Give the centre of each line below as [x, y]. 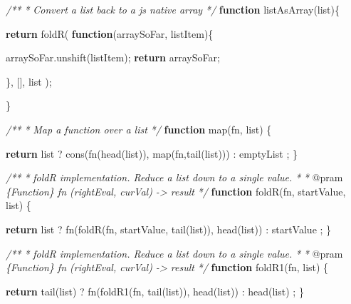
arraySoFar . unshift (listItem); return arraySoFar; [113, 57]
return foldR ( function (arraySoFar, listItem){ [110, 33]
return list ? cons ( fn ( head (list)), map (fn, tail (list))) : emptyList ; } [152, 153]
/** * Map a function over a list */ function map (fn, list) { [139, 129]
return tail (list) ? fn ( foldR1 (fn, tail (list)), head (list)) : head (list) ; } [155, 291]
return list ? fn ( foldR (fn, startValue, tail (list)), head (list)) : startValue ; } [169, 229]
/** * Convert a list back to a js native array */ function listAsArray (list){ [173, 9]
